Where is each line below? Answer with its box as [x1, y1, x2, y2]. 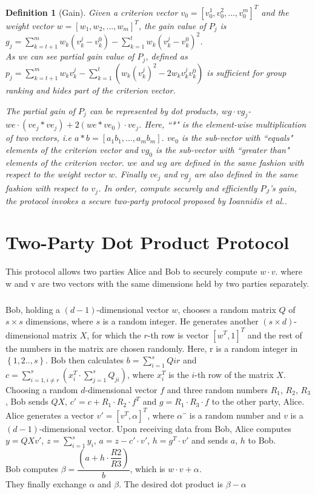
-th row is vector [147, 328, 209, 341]
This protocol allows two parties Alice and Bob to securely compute [5, 265, 257, 278]
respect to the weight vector [5, 168, 106, 180]
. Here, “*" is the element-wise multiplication [139, 118, 307, 131]
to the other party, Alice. [211, 395, 305, 408]
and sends [191, 434, 228, 447]
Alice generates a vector [5, 408, 94, 421]
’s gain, [269, 182, 297, 194]
